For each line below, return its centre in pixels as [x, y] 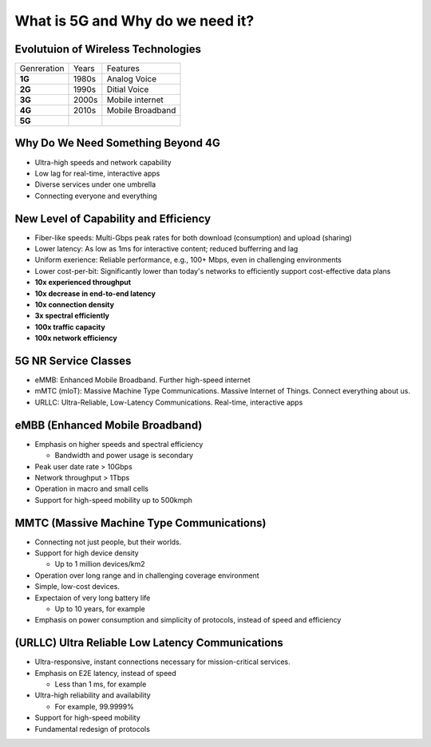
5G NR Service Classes [73, 360]
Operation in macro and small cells [92, 489]
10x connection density [75, 304]
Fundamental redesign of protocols [93, 729]
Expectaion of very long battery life [93, 598]
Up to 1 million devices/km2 [100, 564]
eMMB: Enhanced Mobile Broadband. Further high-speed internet [142, 380]
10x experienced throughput [83, 283]
